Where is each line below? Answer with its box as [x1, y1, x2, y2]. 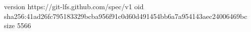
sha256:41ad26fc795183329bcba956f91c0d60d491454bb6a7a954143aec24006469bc [4, 11, 248, 21]
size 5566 [4, 20, 31, 31]
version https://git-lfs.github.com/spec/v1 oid [4, 1, 144, 11]
